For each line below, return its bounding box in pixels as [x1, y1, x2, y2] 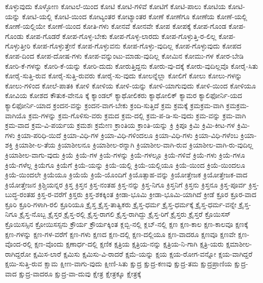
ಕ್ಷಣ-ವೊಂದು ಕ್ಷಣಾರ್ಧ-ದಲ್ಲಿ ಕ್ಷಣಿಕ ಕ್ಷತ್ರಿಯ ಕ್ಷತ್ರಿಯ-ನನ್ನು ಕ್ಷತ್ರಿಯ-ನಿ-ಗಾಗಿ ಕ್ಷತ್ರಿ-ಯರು [34, 239, 224, 249]
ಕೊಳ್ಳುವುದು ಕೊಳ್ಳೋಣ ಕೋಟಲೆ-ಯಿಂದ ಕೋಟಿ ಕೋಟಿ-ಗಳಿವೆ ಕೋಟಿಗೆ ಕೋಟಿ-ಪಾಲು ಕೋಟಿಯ [5, 1, 226, 11]
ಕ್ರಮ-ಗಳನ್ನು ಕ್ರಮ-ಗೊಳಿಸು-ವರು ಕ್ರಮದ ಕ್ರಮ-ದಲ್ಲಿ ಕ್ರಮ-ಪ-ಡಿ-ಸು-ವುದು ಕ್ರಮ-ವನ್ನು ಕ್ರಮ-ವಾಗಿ [28, 110, 246, 120]
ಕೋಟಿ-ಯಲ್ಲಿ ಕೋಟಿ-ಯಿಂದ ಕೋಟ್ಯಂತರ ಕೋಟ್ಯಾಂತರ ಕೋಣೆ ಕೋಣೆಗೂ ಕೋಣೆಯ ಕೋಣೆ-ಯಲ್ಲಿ [22, 11, 247, 21]
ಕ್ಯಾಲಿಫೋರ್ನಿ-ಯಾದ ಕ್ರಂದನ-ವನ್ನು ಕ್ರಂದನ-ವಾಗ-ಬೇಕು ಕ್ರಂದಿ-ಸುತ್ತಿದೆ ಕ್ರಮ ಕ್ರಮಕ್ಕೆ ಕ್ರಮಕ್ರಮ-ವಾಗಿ [5, 100, 224, 110]
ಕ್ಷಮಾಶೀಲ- [226, 239, 252, 249]
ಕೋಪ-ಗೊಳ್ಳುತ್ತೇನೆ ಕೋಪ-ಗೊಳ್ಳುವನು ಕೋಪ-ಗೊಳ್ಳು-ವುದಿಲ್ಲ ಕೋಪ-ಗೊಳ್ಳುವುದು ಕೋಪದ [32, 40, 242, 51]
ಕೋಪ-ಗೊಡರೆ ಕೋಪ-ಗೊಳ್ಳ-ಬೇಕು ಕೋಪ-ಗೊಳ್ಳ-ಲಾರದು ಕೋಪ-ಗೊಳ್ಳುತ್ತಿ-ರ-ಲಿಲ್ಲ [26, 30, 217, 41]
